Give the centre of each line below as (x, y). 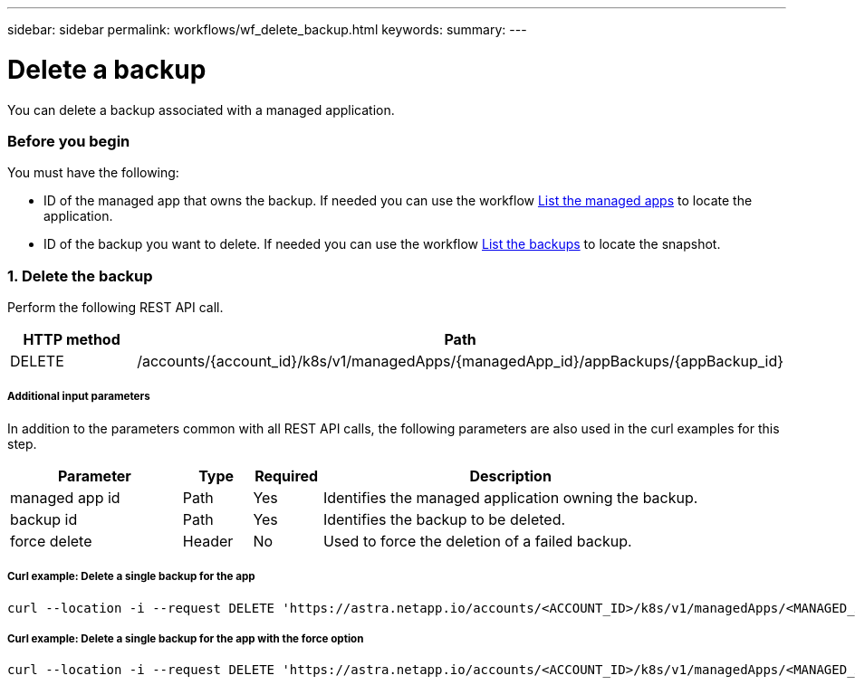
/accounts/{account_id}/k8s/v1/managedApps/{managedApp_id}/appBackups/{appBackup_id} (460, 361)
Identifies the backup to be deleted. (444, 519)
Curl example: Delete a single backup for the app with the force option (186, 638)
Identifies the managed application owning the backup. (510, 497)
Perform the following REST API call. (115, 307)
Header (208, 541)
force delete (51, 541)
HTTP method (72, 339)
